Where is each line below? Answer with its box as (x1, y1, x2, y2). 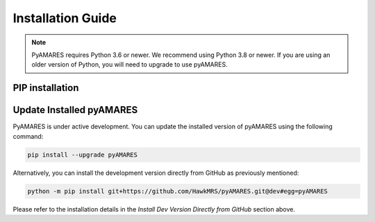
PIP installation (12, 82, 79, 94)
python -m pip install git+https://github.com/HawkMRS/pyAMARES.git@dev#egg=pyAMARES (27, 187, 328, 195)
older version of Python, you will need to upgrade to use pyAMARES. (31, 60, 228, 69)
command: (12, 132, 44, 140)
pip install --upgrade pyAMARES (27, 151, 138, 159)
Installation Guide (12, 10, 117, 26)
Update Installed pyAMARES (12, 104, 138, 116)
